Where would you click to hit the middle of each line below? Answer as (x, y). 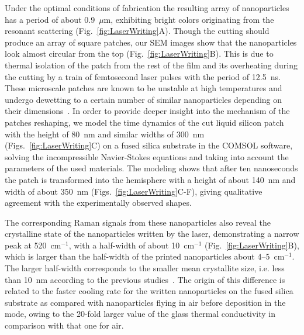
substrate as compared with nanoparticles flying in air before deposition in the (145, 302)
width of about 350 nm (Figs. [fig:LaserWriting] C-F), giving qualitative (134, 191)
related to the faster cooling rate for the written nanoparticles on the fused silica (149, 291)
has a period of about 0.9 (50, 19)
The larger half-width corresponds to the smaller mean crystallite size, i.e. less (145, 268)
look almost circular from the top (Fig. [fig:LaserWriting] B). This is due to (139, 53)
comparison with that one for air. (64, 325)
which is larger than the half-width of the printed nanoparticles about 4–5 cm (145, 256)
